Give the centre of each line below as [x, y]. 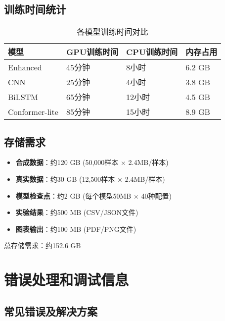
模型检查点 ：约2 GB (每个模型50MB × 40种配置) [93, 195]
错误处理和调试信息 [67, 280]
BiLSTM [23, 97]
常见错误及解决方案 [51, 311]
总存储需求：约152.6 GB [43, 245]
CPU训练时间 [152, 52]
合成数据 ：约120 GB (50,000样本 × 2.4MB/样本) [92, 162]
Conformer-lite [33, 111]
